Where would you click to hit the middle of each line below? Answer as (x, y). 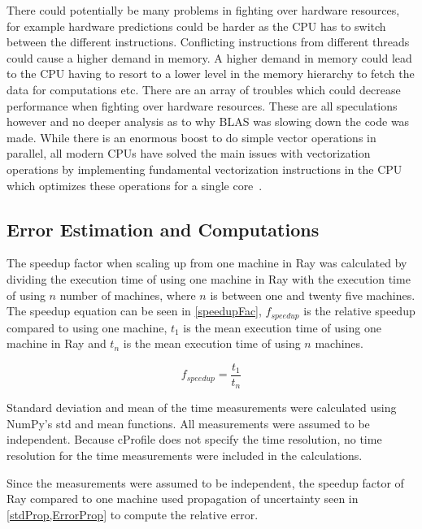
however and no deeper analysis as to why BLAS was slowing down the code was (208, 121)
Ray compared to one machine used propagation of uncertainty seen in (183, 499)
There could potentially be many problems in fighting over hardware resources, (203, 10)
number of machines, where (128, 295)
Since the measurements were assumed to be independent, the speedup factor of (205, 482)
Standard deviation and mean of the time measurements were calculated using (202, 408)
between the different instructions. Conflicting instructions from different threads (208, 42)
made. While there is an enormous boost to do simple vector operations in (191, 137)
